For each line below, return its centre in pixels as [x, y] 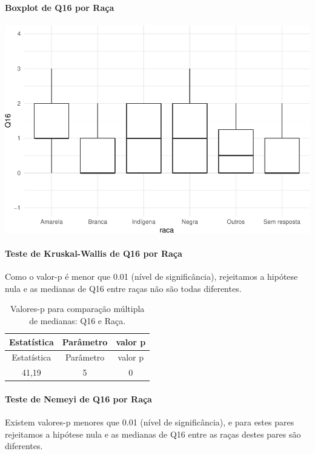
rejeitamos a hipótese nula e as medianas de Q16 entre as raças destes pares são [153, 434]
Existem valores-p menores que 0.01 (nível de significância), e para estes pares [150, 422]
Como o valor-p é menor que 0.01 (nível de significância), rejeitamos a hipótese [151, 276]
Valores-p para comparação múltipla [77, 309]
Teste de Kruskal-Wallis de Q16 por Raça [94, 253]
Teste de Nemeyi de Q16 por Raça [78, 398]
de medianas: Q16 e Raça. [78, 320]
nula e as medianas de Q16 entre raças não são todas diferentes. [123, 288]
